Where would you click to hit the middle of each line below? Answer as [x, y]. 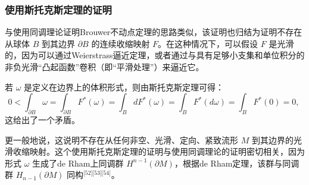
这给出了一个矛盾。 [42, 119]
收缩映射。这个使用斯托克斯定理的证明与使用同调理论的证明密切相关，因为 [159, 151]
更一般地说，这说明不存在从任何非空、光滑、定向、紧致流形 [121, 139]
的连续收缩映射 [121, 43]
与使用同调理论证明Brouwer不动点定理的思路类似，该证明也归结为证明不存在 [154, 32]
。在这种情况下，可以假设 [208, 43]
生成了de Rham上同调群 [78, 163]
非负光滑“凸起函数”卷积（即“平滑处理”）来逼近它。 [104, 67]
